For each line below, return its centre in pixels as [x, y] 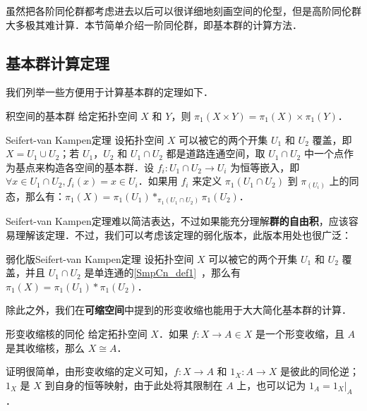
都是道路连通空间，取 [216, 153]
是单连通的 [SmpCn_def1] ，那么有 [163, 272]
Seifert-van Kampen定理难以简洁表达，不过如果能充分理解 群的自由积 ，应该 [177, 221]
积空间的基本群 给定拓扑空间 [72, 115]
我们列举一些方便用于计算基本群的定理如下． [109, 92]
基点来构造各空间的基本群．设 [84, 167]
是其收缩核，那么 [45, 347]
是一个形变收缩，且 [300, 333]
